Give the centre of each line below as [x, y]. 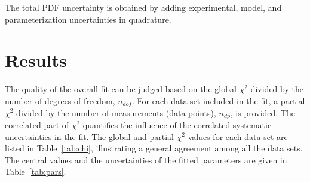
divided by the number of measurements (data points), [116, 112]
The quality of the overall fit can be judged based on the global [121, 89]
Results [36, 60]
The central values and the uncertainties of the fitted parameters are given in [146, 160]
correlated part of [37, 124]
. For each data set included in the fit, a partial [219, 100]
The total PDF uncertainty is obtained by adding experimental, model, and [143, 7]
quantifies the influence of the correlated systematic [177, 124]
